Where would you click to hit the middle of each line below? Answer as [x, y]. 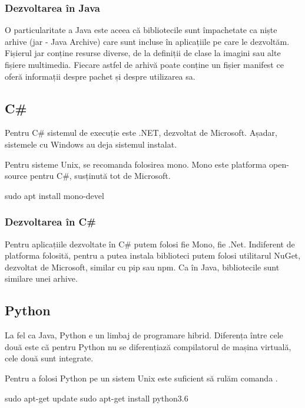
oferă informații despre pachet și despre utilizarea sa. [100, 76]
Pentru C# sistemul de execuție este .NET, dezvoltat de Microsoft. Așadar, [141, 133]
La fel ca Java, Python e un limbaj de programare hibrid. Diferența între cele [144, 335]
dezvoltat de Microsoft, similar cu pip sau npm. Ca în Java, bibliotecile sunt [142, 267]
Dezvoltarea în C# [50, 222]
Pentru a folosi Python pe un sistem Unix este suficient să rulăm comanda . [141, 378]
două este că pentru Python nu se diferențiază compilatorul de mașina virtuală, [148, 346]
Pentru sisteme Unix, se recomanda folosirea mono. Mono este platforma [136, 164]
